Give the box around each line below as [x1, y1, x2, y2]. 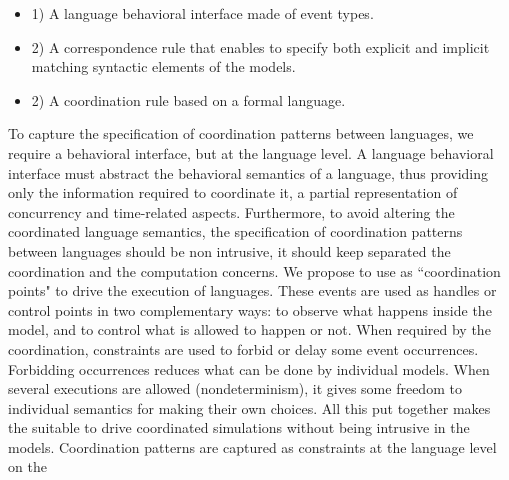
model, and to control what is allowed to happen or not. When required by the [8, 319, 491, 340]
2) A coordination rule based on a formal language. [31, 89, 346, 110]
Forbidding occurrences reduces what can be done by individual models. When [8, 358, 490, 379]
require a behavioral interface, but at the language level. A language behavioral [8, 142, 494, 163]
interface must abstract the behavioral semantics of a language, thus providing [8, 162, 489, 183]
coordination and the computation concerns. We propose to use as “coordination [8, 260, 501, 281]
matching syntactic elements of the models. [31, 56, 296, 77]
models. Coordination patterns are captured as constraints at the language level [8, 436, 497, 457]
